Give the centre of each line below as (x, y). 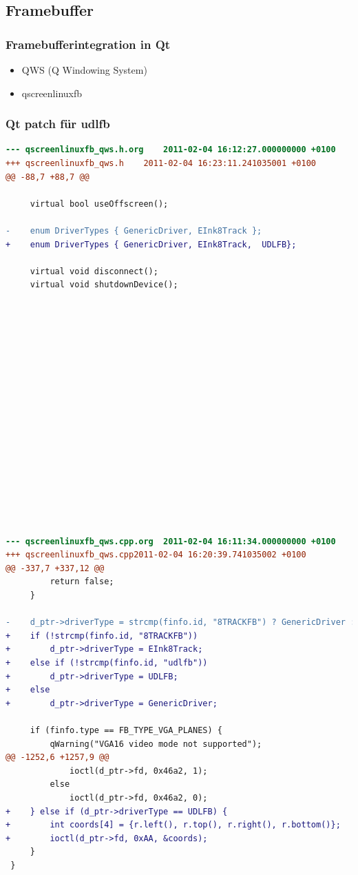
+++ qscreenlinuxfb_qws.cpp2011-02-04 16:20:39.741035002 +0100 (156, 555)
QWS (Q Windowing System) (84, 70)
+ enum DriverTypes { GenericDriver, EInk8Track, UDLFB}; (151, 244)
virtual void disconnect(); (94, 271)
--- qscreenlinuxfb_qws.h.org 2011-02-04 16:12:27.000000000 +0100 (171, 150)
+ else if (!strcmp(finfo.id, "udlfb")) (107, 662)
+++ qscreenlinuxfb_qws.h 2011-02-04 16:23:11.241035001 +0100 (161, 163)
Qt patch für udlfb (58, 124)
